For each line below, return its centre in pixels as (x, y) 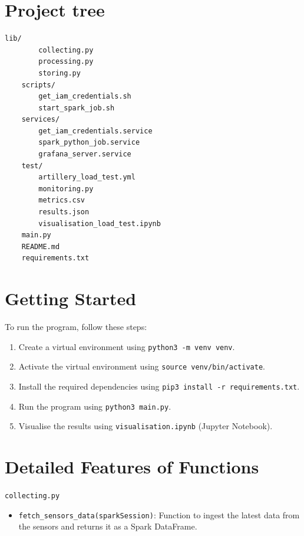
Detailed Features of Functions (132, 467)
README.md (41, 246)
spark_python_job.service (89, 143)
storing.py (60, 73)
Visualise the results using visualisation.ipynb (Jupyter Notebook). (146, 426)
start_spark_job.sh (77, 108)
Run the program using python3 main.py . (95, 406)
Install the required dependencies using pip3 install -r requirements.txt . (159, 386)
